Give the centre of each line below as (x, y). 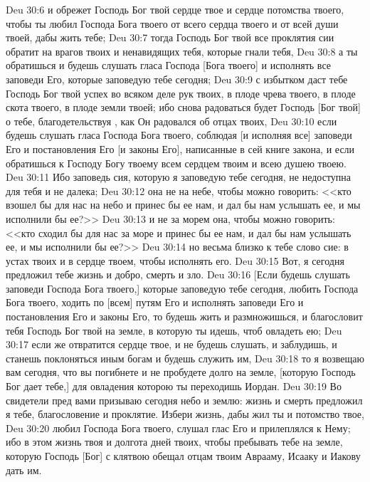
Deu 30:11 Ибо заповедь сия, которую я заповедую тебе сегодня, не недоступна (179, 177)
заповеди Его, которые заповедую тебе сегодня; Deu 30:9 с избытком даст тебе (177, 79)
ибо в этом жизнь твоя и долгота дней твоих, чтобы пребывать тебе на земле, (174, 442)
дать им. (24, 470)
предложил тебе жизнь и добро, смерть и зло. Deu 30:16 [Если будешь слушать (178, 274)
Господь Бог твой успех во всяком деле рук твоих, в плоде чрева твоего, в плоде (181, 93)
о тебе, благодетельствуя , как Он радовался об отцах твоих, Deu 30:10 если (171, 121)
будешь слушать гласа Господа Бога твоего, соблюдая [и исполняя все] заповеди (179, 135)
